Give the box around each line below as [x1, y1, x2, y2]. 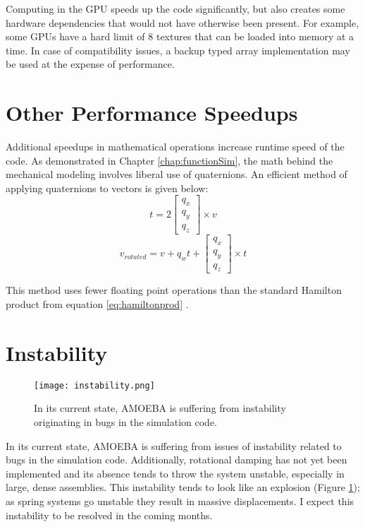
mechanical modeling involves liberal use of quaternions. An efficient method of [6, 167, 347, 182]
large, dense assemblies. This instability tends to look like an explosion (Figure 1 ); [6, 480, 360, 495]
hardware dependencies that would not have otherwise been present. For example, [6, 15, 359, 30]
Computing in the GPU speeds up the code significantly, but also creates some [6, 1, 345, 16]
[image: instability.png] [34, 380, 155, 391]
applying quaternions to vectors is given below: [6, 180, 209, 195]
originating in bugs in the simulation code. [34, 415, 218, 430]
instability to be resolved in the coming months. [6, 507, 213, 522]
